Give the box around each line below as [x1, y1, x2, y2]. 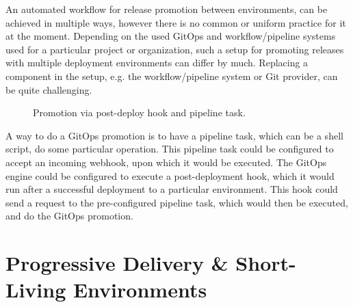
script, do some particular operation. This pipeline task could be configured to [5, 142, 334, 156]
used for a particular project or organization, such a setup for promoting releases [5, 42, 344, 56]
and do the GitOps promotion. [5, 209, 133, 223]
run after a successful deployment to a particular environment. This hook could [5, 182, 338, 196]
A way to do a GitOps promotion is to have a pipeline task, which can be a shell [5, 128, 343, 142]
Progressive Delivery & [5, 249, 228, 277]
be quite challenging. [5, 82, 92, 96]
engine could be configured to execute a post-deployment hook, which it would [5, 168, 335, 183]
